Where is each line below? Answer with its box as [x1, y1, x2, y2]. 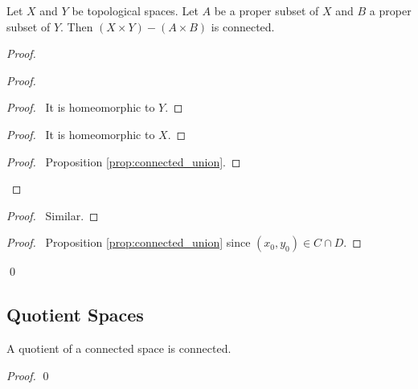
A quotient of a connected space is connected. [6, 340, 232, 357]
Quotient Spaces [6, 302, 144, 327]
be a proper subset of [214, 2, 319, 18]
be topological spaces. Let [72, 2, 199, 18]
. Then [60, 18, 93, 35]
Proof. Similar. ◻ [6, 207, 99, 223]
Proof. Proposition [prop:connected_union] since [6, 234, 251, 251]
